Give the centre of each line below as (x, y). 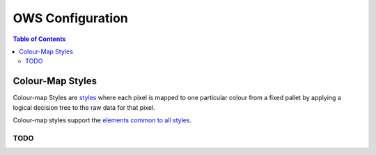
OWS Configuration (70, 18)
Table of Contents (39, 39)
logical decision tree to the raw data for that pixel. (84, 107)
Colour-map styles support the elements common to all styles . (102, 120)
